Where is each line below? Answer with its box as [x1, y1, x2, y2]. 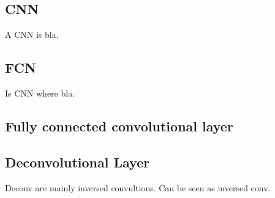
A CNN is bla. [5, 28, 59, 41]
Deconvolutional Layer [5, 152, 150, 171]
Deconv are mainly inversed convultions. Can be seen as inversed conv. [5, 181, 271, 194]
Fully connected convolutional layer [5, 116, 233, 135]
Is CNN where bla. [5, 87, 75, 99]
